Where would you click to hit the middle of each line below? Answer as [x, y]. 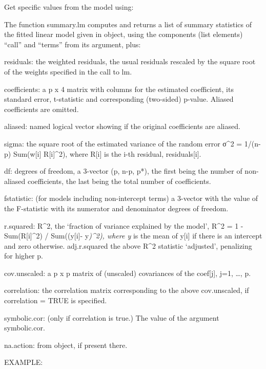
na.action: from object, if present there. [66, 345]
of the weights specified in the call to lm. [68, 71]
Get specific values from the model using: [69, 7]
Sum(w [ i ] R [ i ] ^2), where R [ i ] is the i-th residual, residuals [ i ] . [107, 153]
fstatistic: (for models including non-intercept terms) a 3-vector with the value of [131, 198]
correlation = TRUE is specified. [56, 300]
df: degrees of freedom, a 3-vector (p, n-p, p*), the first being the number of [123, 171]
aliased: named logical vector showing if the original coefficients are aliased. [122, 126]
